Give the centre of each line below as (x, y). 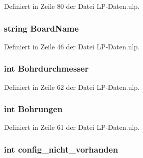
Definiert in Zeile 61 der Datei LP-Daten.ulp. (72, 127)
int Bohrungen (33, 109)
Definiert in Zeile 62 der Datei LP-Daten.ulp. (72, 87)
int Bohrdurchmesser (46, 68)
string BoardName (42, 28)
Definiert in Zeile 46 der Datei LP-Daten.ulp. (72, 46)
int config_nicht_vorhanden (61, 149)
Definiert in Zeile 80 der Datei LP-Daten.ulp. (72, 6)
